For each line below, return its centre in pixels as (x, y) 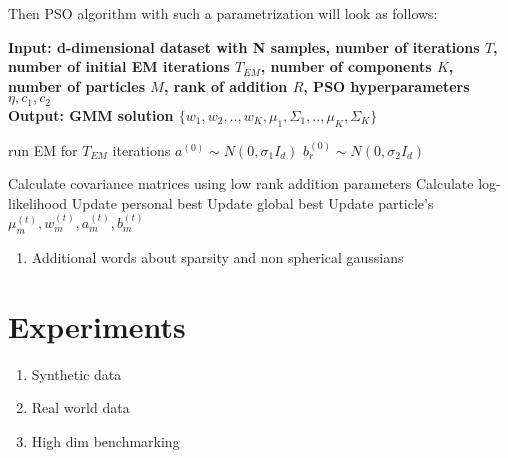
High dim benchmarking (105, 440)
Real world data (80, 407)
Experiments (97, 325)
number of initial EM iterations (119, 66)
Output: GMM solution (91, 114)
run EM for (43, 149)
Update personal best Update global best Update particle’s (252, 202)
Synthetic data (76, 373)
